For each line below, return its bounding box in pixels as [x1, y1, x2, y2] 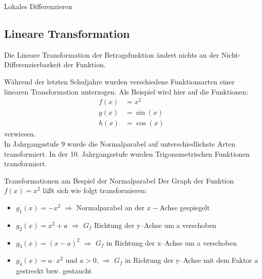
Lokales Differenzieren [4, 1, 72, 11]
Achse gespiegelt [159, 202, 210, 212]
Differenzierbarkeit [4, 59, 62, 70]
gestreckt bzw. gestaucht [16, 265, 92, 276]
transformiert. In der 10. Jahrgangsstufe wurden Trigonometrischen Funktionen [4, 148, 250, 159]
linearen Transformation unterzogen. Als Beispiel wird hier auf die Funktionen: [4, 86, 248, 97]
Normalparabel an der [76, 202, 145, 212]
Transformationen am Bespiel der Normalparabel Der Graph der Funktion [4, 175, 234, 185]
